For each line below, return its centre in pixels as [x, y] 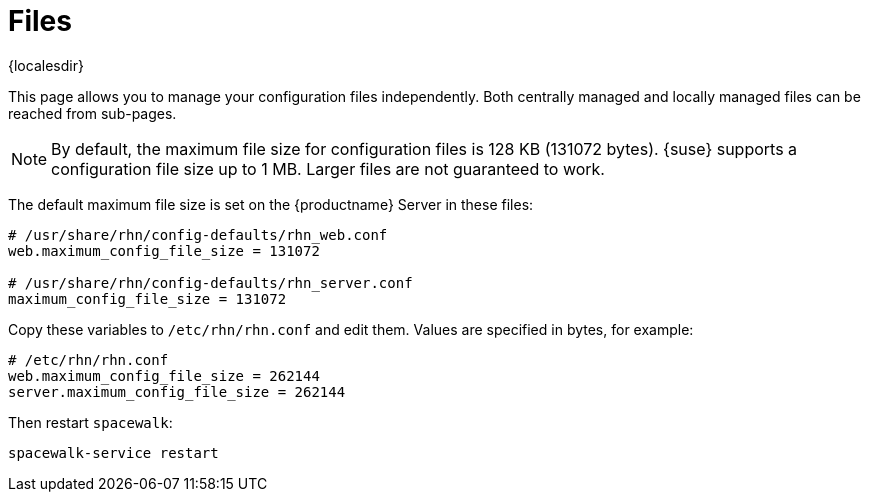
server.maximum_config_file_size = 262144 [177, 391]
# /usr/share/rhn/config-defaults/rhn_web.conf [198, 234]
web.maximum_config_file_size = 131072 [164, 250]
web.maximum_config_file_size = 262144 [164, 375]
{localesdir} [46, 65]
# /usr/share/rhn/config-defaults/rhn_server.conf [210, 282]
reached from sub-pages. [92, 113]
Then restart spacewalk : [90, 422]
